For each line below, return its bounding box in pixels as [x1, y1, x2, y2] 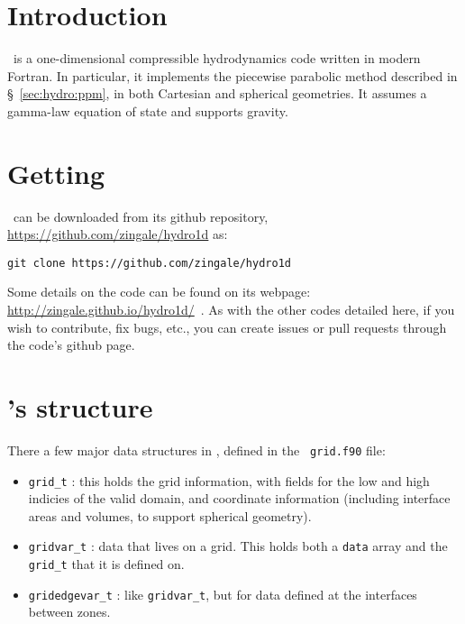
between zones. [28, 602, 111, 621]
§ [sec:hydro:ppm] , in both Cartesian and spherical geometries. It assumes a [7, 84, 427, 103]
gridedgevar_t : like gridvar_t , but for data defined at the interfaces [28, 584, 417, 603]
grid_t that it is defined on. [28, 555, 185, 574]
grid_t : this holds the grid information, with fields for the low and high [28, 471, 430, 490]
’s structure [7, 389, 153, 426]
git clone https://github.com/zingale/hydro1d [7, 256, 291, 270]
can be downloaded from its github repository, [13, 206, 269, 225]
